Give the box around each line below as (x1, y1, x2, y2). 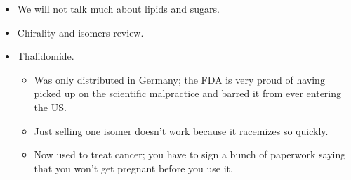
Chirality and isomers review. (17, 25, 144, 39)
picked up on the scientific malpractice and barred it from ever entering (34, 86, 342, 101)
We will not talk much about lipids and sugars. (17, 1, 220, 15)
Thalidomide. (17, 49, 74, 63)
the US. (34, 99, 67, 114)
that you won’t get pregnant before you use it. (34, 160, 233, 175)
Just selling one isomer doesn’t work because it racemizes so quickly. (34, 123, 329, 138)
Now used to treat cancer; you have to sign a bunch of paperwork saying (34, 147, 346, 162)
